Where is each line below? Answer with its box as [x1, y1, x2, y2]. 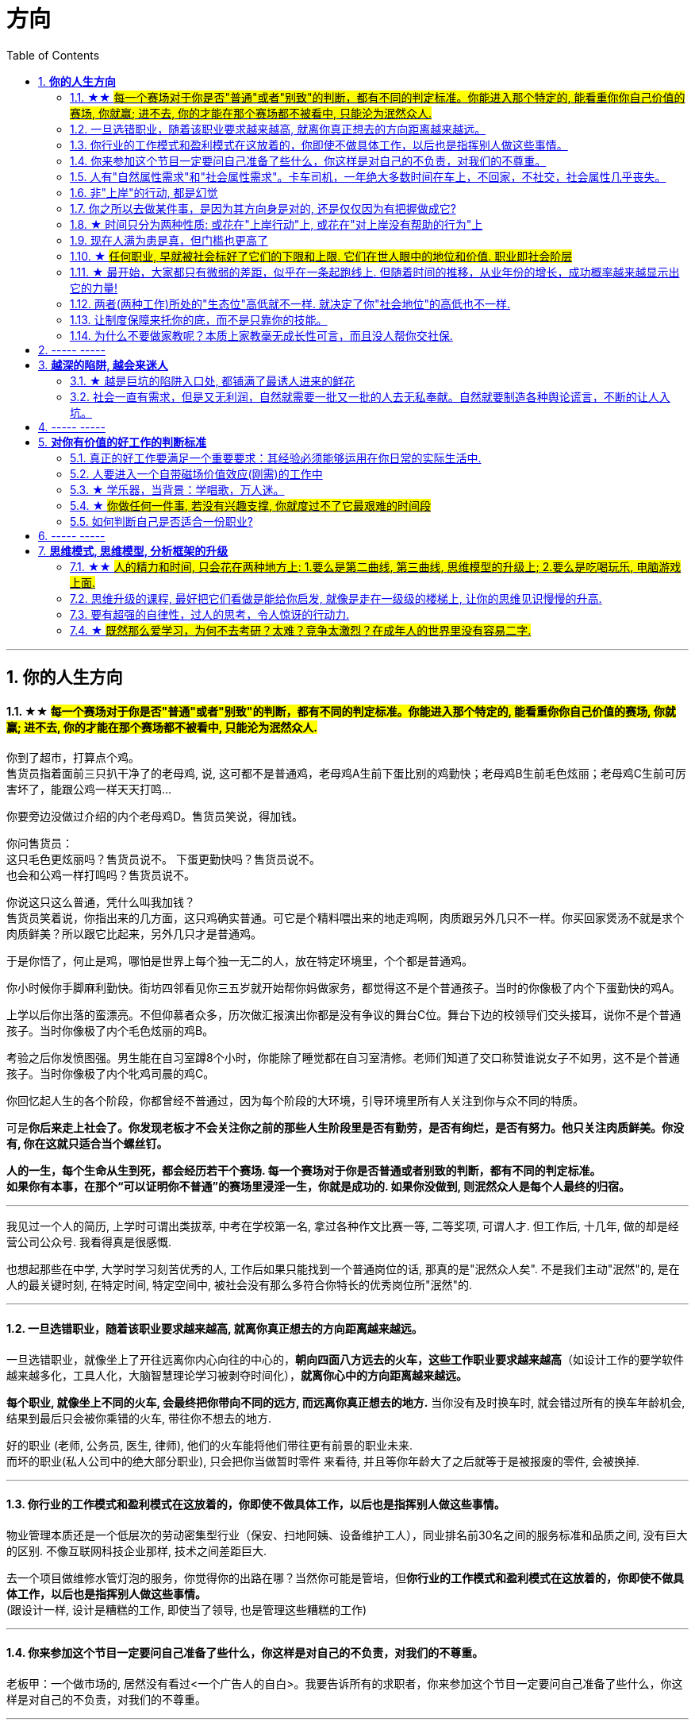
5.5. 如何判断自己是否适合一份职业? [70, 514, 253, 528]
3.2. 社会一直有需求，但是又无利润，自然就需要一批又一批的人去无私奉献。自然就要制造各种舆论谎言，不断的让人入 [70, 389, 670, 404]
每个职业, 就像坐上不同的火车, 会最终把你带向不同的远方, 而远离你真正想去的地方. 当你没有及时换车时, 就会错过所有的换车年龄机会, [6, 1395, 685, 1409]
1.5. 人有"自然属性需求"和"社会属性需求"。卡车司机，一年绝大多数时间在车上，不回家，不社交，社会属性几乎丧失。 [70, 169, 666, 183]
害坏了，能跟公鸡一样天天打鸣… [6, 782, 172, 797]
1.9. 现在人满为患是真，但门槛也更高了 [70, 233, 268, 247]
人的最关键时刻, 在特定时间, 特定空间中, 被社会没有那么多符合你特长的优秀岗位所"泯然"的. [6, 1278, 472, 1292]
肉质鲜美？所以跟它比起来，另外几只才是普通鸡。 [6, 927, 262, 941]
